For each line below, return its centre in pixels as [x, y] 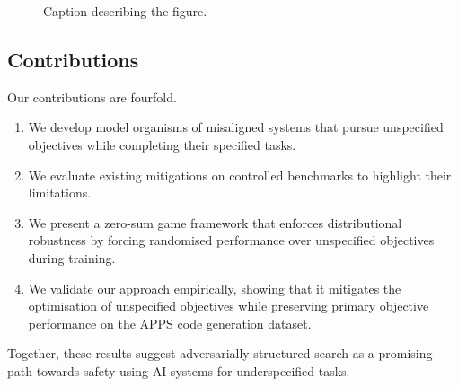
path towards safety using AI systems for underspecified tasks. [179, 370]
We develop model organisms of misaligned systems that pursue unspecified [236, 127]
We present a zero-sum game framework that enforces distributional [215, 222]
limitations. [60, 193]
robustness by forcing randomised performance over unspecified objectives [231, 240]
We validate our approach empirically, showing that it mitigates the [215, 288]
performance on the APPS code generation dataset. [170, 323]
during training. [72, 257]
